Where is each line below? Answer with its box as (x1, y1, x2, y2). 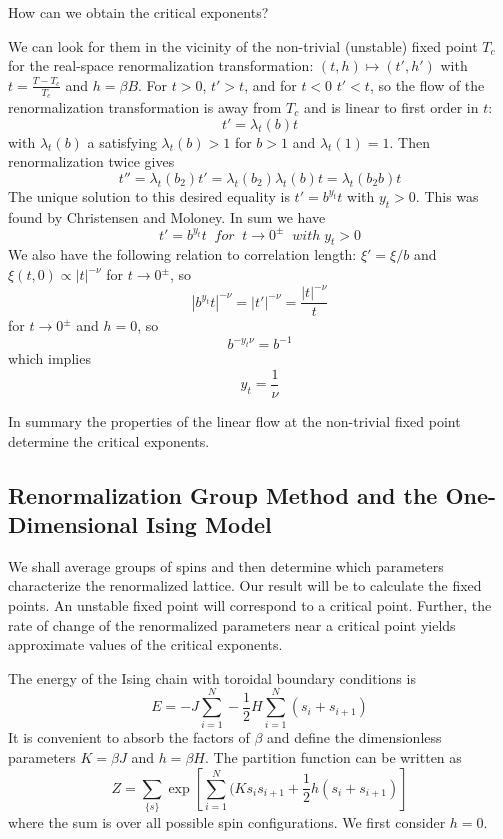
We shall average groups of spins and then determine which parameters (8, 555, 444, 576)
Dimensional (8, 508, 138, 539)
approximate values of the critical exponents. (8, 634, 283, 655)
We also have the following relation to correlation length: (8, 244, 357, 265)
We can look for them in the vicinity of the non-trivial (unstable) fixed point (8, 35, 478, 56)
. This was (415, 185, 479, 206)
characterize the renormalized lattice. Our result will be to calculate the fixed (8, 575, 482, 596)
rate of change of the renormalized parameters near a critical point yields (8, 614, 456, 635)
